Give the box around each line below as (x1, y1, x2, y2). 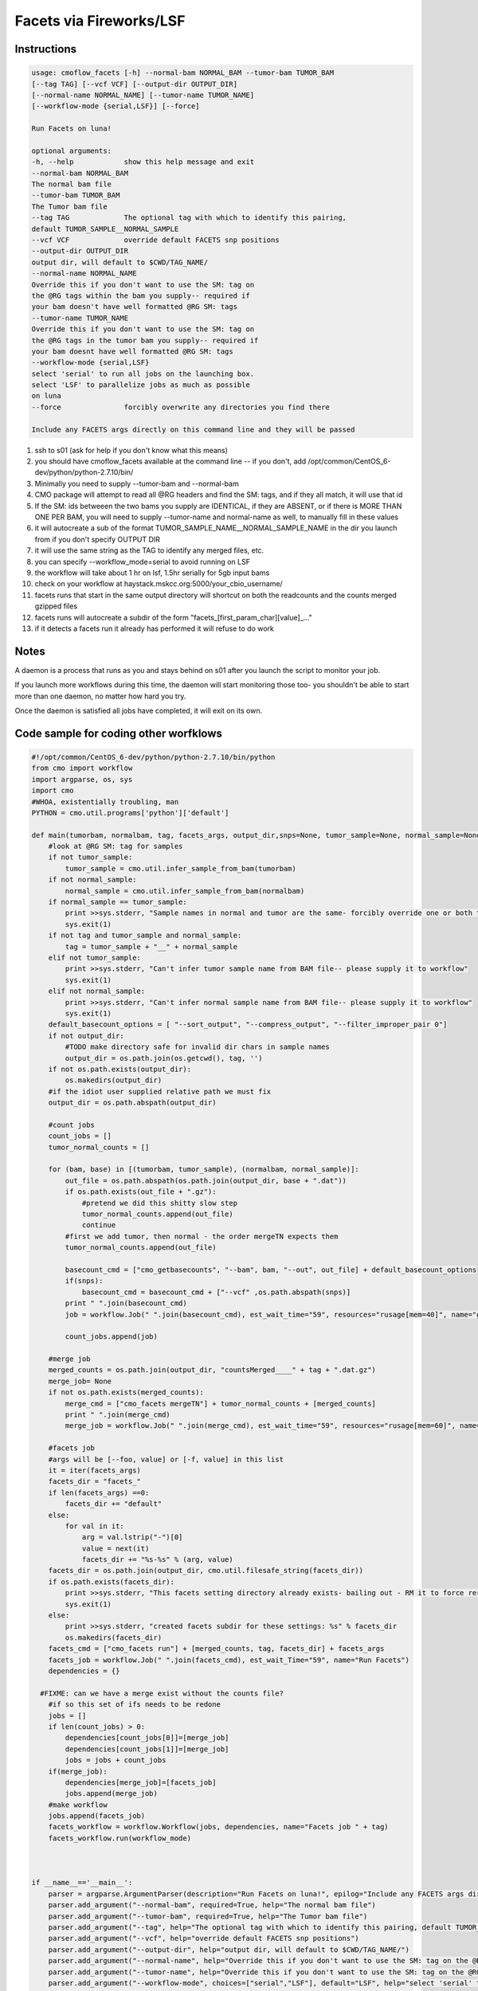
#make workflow (48, 1800, 108, 1809)
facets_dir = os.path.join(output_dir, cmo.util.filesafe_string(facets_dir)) (48, 1566, 364, 1575)
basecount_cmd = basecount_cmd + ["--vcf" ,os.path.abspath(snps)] (81, 1287, 351, 1297)
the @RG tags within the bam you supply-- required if (31, 291, 250, 300)
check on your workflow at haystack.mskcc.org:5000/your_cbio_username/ (34, 579, 283, 589)
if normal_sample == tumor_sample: (48, 898, 187, 907)
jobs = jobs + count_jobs (65, 1756, 167, 1765)
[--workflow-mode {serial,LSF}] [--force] (31, 102, 200, 111)
